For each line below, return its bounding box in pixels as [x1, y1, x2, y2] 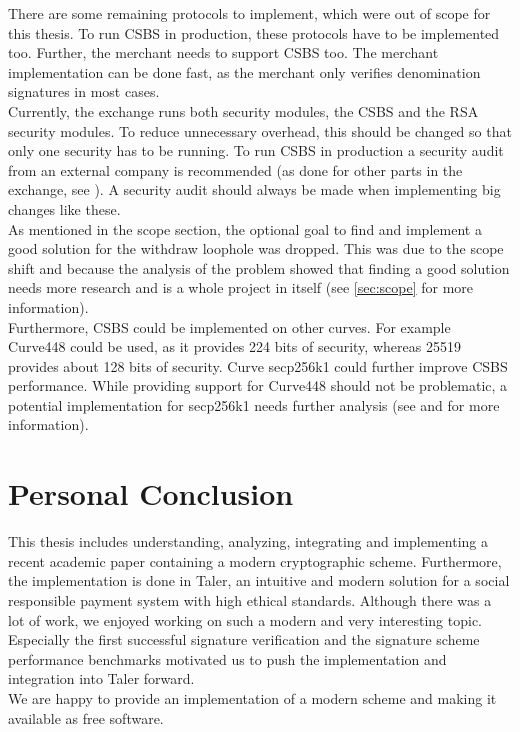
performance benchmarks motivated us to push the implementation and [8, 648, 447, 669]
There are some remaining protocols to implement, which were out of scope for [8, 3, 491, 23]
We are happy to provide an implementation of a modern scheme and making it [8, 687, 497, 708]
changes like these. [8, 198, 121, 219]
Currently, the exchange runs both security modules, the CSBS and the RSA [8, 100, 479, 121]
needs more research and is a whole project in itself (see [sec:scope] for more [8, 277, 474, 298]
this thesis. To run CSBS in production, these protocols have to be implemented [8, 22, 500, 43]
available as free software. [8, 707, 164, 728]
